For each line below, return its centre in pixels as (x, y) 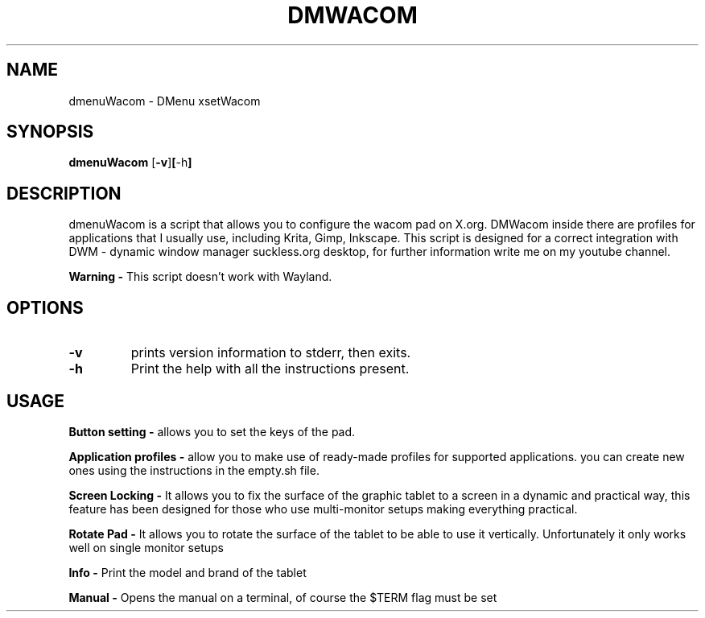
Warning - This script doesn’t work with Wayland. (200, 277)
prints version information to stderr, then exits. (271, 353)
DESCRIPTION (64, 193)
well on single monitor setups (146, 547)
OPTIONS (45, 307)
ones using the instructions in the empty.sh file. (194, 470)
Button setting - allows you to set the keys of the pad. (212, 431)
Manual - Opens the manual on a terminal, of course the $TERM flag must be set (283, 597)
